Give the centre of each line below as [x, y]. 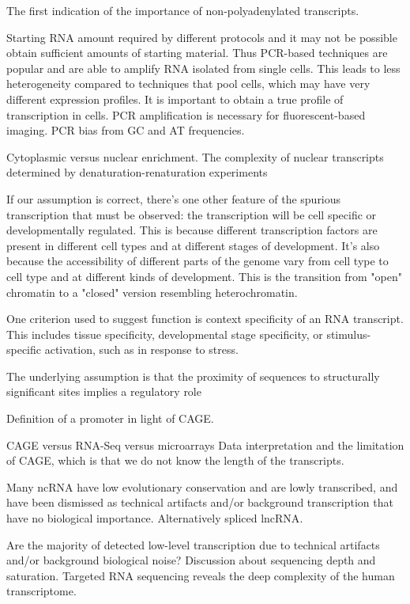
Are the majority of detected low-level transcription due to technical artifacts [193, 544]
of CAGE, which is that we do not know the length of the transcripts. [175, 460]
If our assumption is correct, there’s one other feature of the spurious [174, 198]
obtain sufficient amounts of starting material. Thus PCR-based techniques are [197, 53]
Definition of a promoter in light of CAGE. [110, 418]
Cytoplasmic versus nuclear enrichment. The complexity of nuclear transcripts [195, 156]
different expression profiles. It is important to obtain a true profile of [175, 99]
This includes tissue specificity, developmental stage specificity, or [165, 334]
